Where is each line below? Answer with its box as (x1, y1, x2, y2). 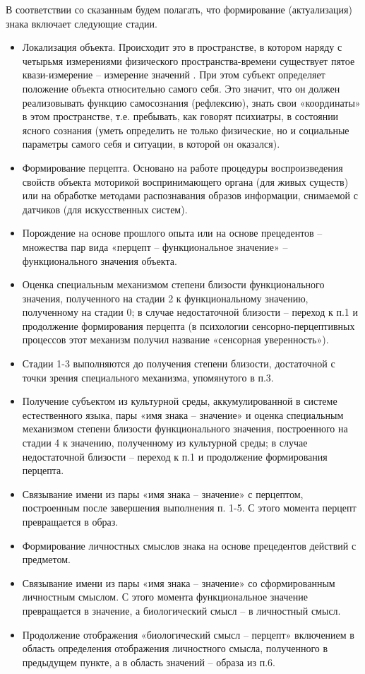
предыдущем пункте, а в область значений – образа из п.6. (22, 654, 275, 669)
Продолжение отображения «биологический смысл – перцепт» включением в (22, 627, 354, 642)
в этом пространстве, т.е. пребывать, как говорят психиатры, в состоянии (22, 109, 339, 124)
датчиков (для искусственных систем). (22, 201, 188, 216)
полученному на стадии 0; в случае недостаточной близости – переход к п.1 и (22, 305, 358, 319)
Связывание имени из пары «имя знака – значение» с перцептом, (22, 486, 304, 501)
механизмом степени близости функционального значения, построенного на (22, 421, 348, 436)
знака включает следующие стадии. (6, 16, 157, 30)
